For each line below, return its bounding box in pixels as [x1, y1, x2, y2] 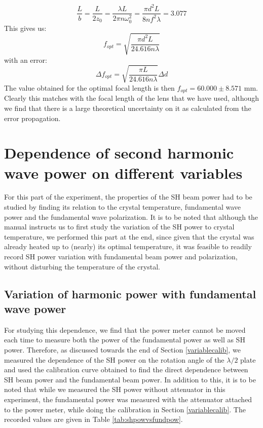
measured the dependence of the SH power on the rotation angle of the [4, 354, 224, 365]
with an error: [4, 54, 47, 65]
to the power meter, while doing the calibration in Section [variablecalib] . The [4, 404, 246, 414]
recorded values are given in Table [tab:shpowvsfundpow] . [4, 414, 183, 424]
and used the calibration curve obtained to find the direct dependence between [4, 364, 248, 375]
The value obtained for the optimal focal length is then [4, 82, 175, 93]
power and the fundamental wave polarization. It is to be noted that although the [4, 211, 258, 222]
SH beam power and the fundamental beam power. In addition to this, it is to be [4, 374, 256, 384]
